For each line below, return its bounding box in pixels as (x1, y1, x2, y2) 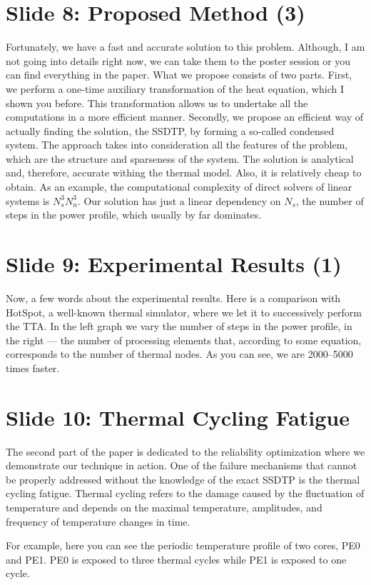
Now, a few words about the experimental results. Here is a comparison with (6, 290, 341, 305)
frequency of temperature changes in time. (6, 514, 190, 529)
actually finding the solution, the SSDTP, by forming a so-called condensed (6, 123, 335, 138)
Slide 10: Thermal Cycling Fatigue (6, 402, 350, 431)
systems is (6, 193, 50, 208)
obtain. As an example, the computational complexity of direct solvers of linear (6, 179, 352, 194)
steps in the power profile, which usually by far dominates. (6, 207, 262, 222)
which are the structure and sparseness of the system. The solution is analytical (6, 151, 354, 166)
